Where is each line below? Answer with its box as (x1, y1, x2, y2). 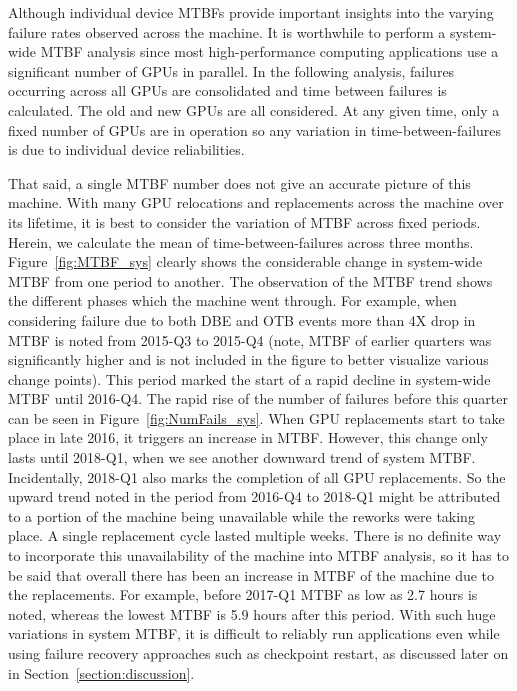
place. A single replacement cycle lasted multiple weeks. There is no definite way (8, 525, 502, 546)
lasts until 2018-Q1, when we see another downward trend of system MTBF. (8, 447, 476, 468)
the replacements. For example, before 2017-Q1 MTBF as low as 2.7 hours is (8, 584, 478, 605)
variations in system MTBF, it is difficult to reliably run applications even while (8, 623, 500, 644)
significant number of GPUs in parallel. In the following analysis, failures (8, 60, 455, 81)
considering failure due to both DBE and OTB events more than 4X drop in (8, 309, 476, 330)
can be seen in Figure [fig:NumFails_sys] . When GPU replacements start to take (8, 407, 505, 428)
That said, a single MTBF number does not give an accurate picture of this (8, 172, 471, 193)
